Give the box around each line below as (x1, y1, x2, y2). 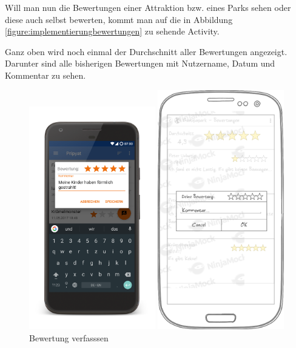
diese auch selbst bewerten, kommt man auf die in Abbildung (5, 13, 233, 25)
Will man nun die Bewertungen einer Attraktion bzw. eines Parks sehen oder (5, 1, 291, 13)
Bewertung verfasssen (29, 332, 109, 344)
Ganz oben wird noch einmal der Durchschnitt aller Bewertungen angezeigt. (5, 45, 288, 57)
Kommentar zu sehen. (5, 68, 86, 81)
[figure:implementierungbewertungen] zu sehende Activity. (5, 25, 220, 38)
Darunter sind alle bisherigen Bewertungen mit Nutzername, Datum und (5, 57, 275, 70)
